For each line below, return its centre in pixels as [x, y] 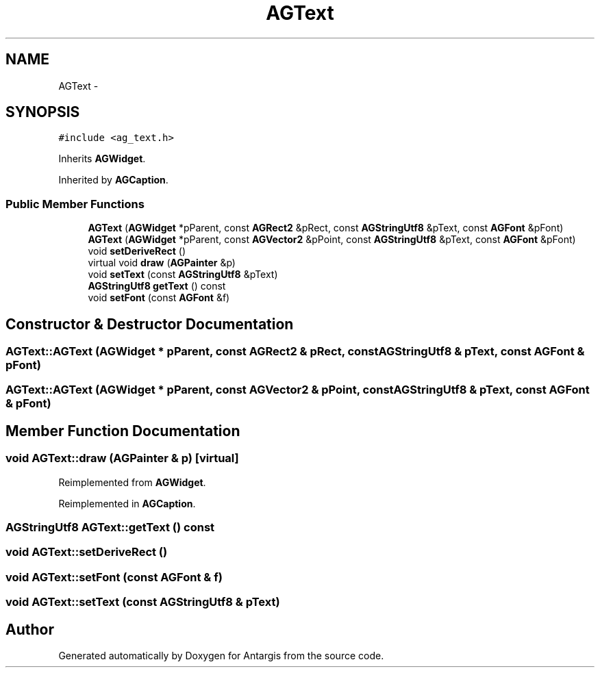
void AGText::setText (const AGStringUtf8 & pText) [143, 602]
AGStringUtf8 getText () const [157, 286]
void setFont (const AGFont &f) [159, 298]
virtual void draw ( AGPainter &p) [162, 263]
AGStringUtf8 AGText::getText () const [110, 527]
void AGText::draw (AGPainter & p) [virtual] [122, 458]
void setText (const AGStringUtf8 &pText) [183, 275]
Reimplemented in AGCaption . [127, 503]
